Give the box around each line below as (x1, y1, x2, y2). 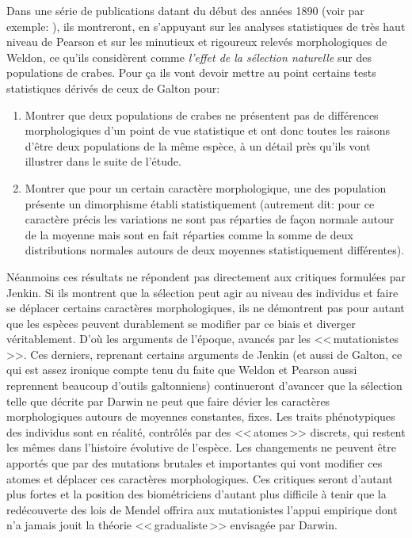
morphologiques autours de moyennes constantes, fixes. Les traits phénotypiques (6, 408, 395, 425)
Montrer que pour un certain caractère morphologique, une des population (25, 179, 387, 196)
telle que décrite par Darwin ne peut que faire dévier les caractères (6, 392, 330, 409)
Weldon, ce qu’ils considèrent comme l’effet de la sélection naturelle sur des (6, 48, 372, 65)
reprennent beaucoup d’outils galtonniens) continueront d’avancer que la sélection (6, 377, 402, 394)
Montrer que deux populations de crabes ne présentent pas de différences (25, 106, 379, 123)
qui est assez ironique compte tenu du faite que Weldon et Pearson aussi (6, 361, 357, 378)
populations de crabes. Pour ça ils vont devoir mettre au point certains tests (6, 64, 376, 81)
